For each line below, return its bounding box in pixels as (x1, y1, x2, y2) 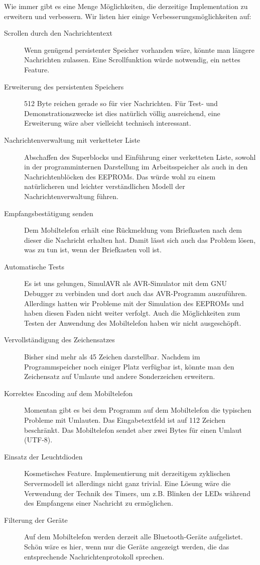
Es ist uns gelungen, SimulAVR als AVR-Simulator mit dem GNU (24, 278, 227, 289)
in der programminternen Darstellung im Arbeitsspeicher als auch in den (24, 161, 248, 172)
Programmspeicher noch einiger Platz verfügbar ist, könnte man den (24, 361, 234, 371)
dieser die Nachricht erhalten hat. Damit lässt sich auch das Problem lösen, (24, 234, 256, 245)
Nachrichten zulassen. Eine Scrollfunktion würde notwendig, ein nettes (24, 54, 240, 65)
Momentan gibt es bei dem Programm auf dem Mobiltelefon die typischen (24, 405, 251, 415)
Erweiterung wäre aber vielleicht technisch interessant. (24, 118, 191, 128)
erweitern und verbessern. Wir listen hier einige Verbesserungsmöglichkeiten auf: (4, 11, 251, 21)
